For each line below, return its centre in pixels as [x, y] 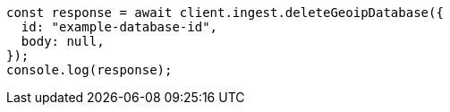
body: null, [63, 41]
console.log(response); [89, 70]
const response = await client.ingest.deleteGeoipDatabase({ [225, 13]
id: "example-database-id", [119, 27]
